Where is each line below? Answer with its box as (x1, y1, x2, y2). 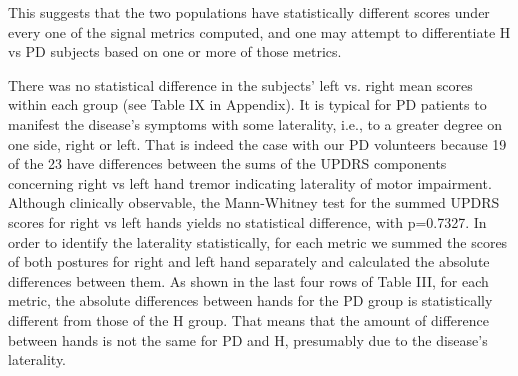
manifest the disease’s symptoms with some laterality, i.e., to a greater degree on (8, 113, 503, 134)
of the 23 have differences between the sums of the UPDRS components (8, 153, 447, 174)
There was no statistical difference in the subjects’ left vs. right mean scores (8, 74, 473, 95)
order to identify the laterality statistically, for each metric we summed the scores (8, 231, 508, 252)
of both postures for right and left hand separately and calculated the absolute (8, 251, 490, 272)
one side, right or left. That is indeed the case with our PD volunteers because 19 (8, 133, 507, 154)
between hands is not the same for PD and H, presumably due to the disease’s (8, 329, 488, 350)
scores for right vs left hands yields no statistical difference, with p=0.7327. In (8, 211, 487, 232)
